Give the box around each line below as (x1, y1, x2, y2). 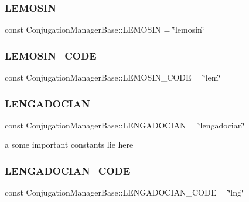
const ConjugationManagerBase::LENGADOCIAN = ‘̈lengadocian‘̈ (5, 119, 245, 131)
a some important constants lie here (5, 138, 134, 151)
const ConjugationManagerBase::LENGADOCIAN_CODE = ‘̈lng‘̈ (5, 186, 244, 198)
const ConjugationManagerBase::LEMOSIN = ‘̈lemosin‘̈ (5, 23, 204, 36)
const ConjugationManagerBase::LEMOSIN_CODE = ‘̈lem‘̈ (5, 71, 221, 83)
